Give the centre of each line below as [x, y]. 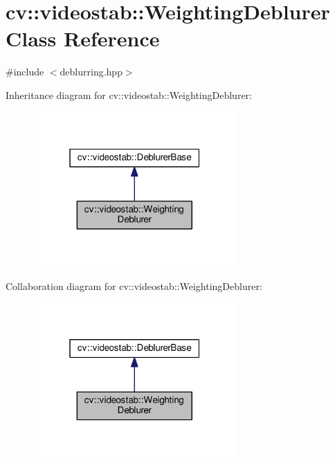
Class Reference [83, 38]
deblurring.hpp [91, 72]
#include [25, 72]
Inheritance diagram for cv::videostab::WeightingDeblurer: [129, 94]
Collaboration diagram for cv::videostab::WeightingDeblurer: [134, 285]
